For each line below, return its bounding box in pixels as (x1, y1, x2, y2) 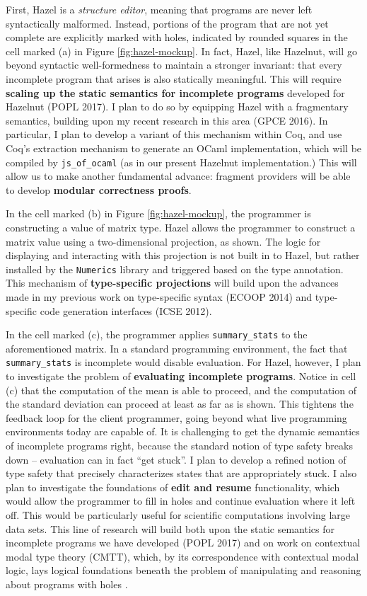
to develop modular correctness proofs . (6, 182, 192, 197)
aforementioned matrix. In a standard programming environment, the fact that (6, 340, 348, 355)
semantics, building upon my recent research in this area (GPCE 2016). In (6, 113, 328, 127)
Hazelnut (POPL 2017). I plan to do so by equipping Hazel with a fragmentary (6, 99, 349, 114)
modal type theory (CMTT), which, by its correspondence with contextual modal (6, 549, 359, 563)
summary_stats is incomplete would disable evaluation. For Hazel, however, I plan (6, 355, 361, 369)
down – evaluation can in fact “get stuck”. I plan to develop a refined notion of (6, 452, 346, 466)
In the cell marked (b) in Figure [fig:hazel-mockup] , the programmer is (6, 206, 311, 221)
